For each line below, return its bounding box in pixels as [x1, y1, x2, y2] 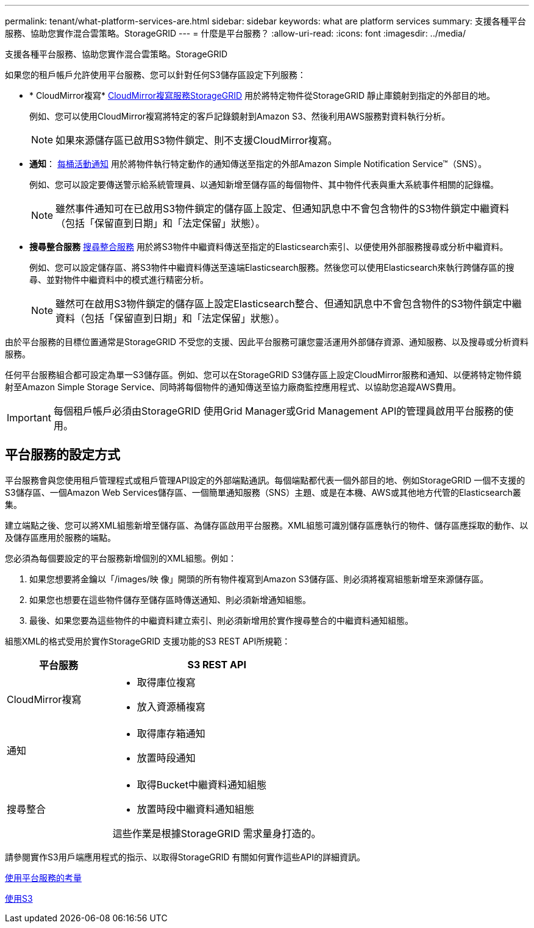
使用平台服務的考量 [5, 872, 82, 883]
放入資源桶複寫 [137, 700, 205, 713]
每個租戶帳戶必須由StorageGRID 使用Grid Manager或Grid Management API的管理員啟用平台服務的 [53, 405, 504, 417]
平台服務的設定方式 [5, 447, 120, 463]
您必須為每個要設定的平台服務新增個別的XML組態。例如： [5, 552, 237, 563]
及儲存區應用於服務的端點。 [5, 532, 116, 543]
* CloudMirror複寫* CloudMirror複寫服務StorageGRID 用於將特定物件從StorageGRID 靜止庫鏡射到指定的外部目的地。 [29, 90, 496, 101]
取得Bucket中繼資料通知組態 [137, 778, 266, 791]
